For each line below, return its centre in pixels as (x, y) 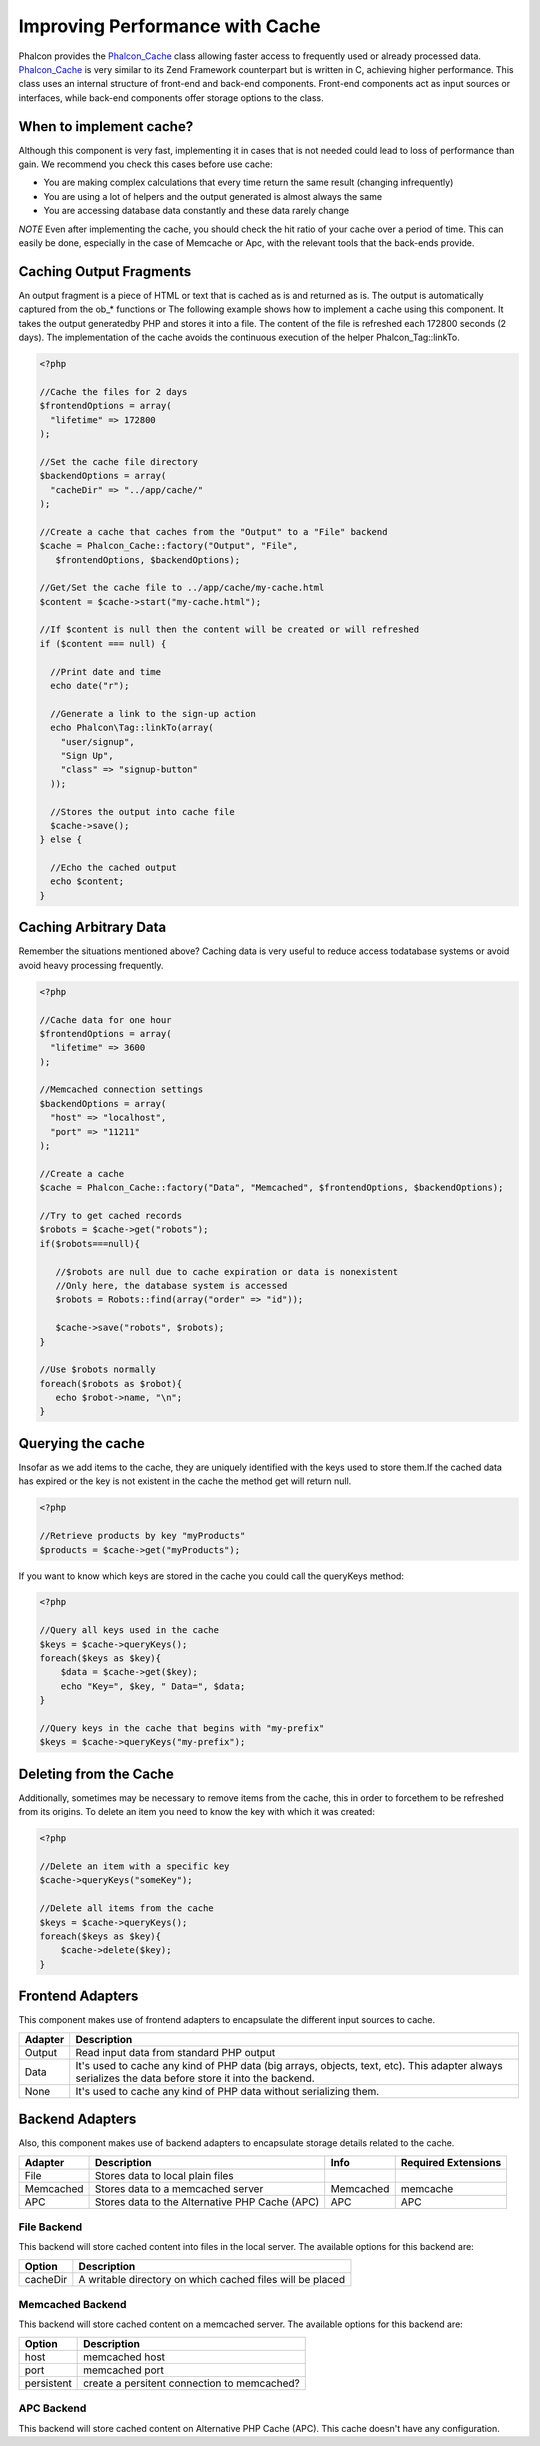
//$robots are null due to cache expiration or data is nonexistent (227, 1271)
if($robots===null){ (89, 1243)
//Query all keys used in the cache (129, 1630)
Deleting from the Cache (96, 1773)
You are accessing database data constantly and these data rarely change (196, 211)
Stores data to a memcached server (179, 2188)
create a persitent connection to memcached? (191, 2383)
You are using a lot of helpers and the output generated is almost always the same (213, 196)
